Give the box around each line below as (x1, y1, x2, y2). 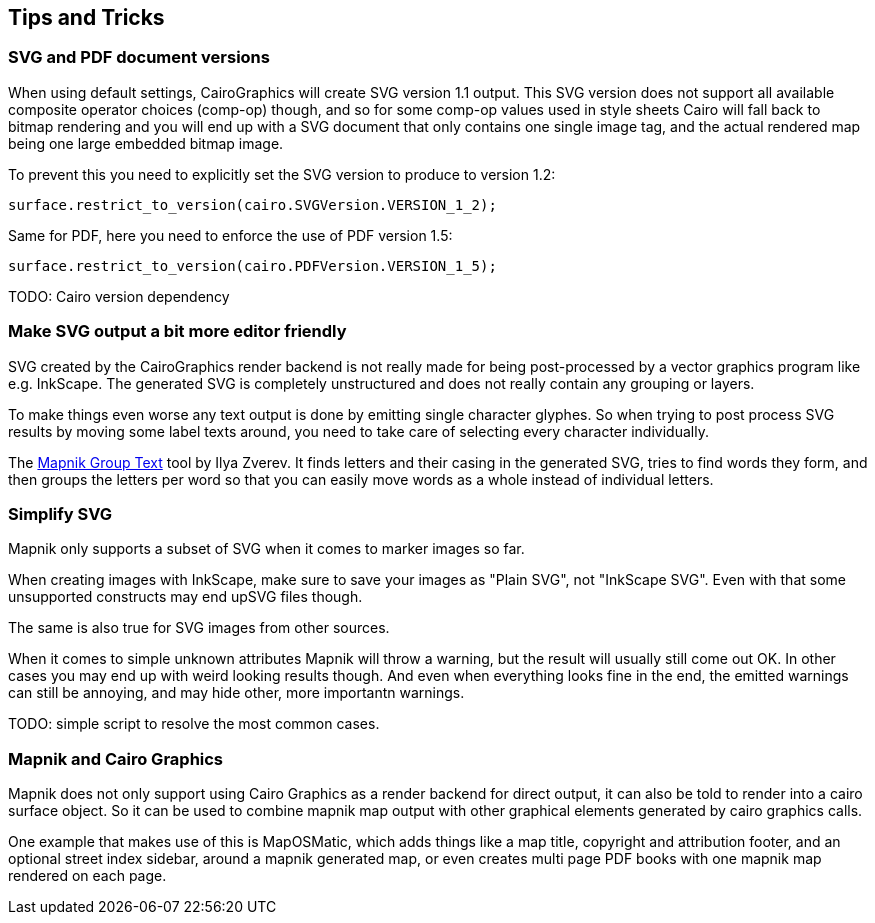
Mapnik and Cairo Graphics (8, 748, 224, 769)
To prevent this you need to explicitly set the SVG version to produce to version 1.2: (8, 165, 556, 183)
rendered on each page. (8, 867, 167, 885)
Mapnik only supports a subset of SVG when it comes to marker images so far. (8, 540, 525, 558)
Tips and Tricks (8, 5, 165, 30)
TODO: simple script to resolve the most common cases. (8, 715, 380, 733)
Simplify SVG (8, 503, 113, 524)
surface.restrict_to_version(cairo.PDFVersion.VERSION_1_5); (8, 257, 497, 274)
